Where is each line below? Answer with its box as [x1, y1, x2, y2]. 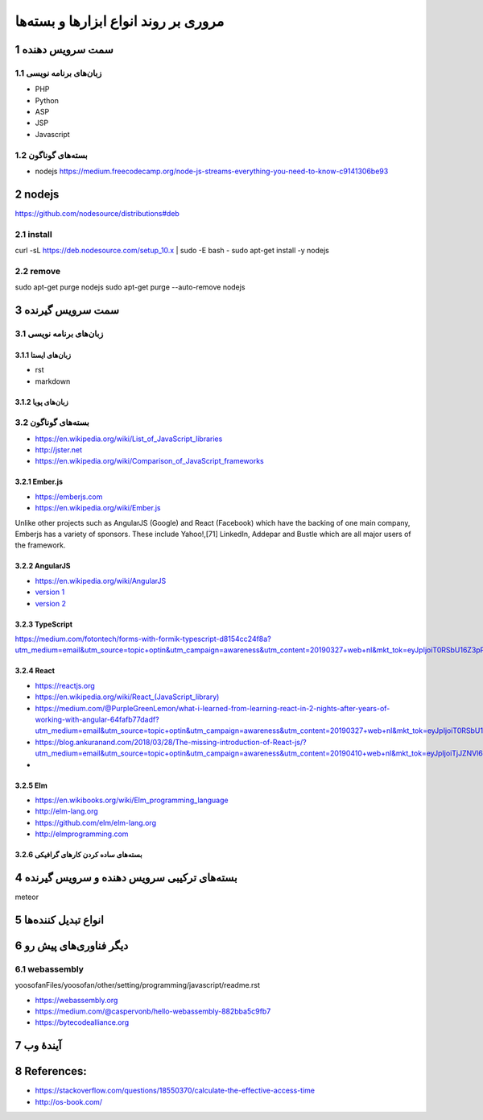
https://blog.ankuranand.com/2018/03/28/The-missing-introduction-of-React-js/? [35, 737, 307, 747]
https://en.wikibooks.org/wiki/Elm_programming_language [35, 795, 229, 805]
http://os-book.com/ [35, 1097, 103, 1106]
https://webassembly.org [35, 995, 118, 1005]
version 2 [35, 598, 66, 608]
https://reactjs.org [35, 681, 96, 690]
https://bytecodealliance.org [35, 1018, 130, 1027]
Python [35, 95, 60, 105]
